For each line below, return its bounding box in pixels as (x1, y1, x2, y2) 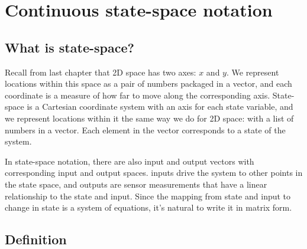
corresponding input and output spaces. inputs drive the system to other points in (5, 166, 303, 179)
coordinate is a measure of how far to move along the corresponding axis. (5, 89, 270, 101)
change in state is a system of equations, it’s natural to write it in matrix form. (5, 201, 292, 214)
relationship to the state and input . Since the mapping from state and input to (5, 189, 291, 202)
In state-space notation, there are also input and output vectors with (5, 155, 254, 167)
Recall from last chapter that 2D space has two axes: (5, 65, 196, 78)
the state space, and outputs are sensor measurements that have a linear (5, 178, 267, 190)
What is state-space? (5, 38, 134, 56)
